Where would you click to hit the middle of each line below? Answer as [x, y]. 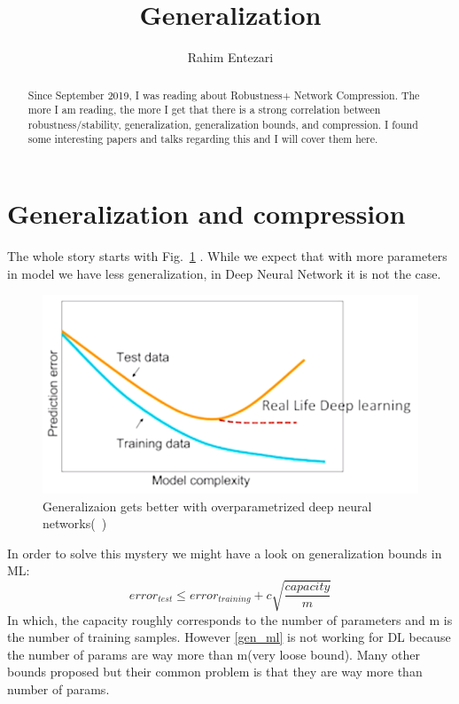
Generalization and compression [206, 214]
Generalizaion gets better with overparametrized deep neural [207, 506]
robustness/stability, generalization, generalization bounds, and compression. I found [223, 124]
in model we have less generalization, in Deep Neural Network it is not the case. [224, 273]
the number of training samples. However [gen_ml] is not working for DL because [229, 637]
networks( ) [75, 523]
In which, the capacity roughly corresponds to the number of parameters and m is [230, 619]
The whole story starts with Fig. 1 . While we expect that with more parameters [227, 256]
